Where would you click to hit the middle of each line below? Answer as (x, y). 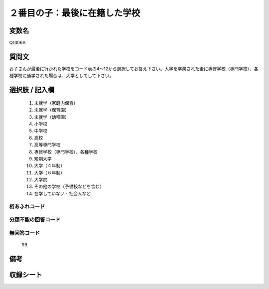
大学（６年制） (49, 172)
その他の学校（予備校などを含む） (69, 186)
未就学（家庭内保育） (56, 103)
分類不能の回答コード (35, 220)
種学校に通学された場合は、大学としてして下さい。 (62, 76)
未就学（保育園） (52, 110)
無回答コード (25, 233)
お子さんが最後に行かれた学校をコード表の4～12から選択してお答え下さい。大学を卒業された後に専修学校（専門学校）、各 (134, 69)
